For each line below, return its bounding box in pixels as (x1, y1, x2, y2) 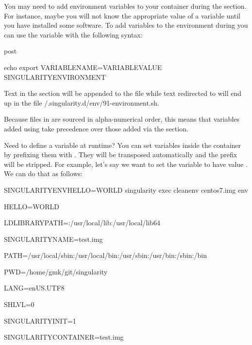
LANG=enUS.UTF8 (4, 283, 65, 293)
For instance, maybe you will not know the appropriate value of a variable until (4, 10, 240, 20)
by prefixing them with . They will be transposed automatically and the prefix (4, 149, 237, 160)
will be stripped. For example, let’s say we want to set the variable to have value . (4, 159, 248, 169)
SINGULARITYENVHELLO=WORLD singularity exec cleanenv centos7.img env (4, 184, 248, 195)
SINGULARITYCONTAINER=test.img (4, 332, 124, 342)
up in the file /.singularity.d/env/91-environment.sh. (4, 97, 159, 108)
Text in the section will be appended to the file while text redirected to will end (4, 88, 241, 98)
